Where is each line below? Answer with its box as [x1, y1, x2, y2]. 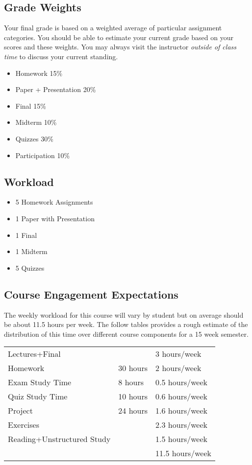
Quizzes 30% [15, 133, 53, 143]
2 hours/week [155, 362, 202, 374]
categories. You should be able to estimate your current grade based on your [4, 32, 233, 42]
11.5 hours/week [155, 447, 211, 459]
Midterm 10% [15, 117, 57, 127]
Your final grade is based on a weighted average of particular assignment [4, 23, 222, 33]
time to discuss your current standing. [4, 51, 118, 61]
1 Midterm [15, 246, 48, 256]
